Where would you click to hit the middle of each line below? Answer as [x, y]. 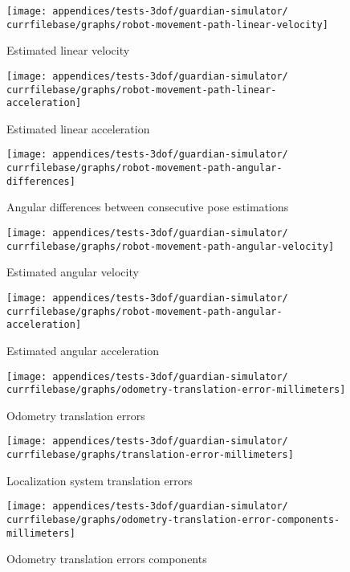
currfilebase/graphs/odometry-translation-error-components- [173, 519]
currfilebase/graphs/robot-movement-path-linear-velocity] [167, 25]
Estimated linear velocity [68, 50]
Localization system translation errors [100, 480]
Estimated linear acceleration [78, 128]
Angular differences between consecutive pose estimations [148, 207]
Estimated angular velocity [73, 272]
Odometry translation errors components [107, 559]
